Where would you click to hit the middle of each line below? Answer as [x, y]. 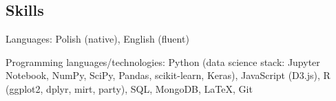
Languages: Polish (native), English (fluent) [97, 39]
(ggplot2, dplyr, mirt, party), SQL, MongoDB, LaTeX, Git [129, 88]
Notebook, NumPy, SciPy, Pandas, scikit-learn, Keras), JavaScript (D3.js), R [168, 75]
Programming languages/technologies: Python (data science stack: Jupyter [163, 61]
